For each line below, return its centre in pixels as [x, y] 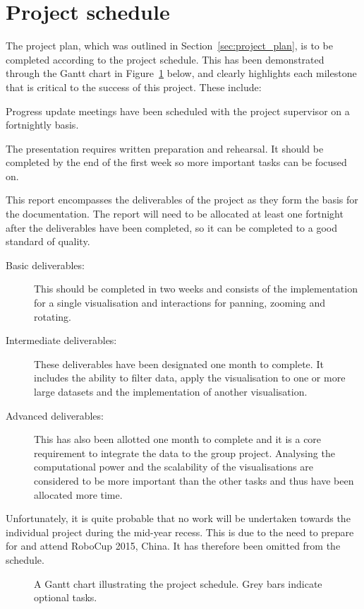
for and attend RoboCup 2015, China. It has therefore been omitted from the [173, 546]
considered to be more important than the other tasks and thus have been [194, 480]
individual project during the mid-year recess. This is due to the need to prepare [180, 532]
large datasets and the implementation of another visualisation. [171, 391]
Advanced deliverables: [55, 415]
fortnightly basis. [42, 125]
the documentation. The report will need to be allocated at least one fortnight [175, 214]
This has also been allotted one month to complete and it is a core [178, 439]
